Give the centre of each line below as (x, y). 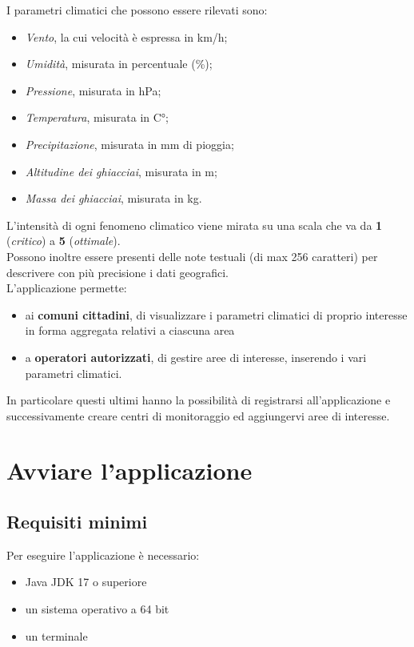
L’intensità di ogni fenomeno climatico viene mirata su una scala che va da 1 (195, 225)
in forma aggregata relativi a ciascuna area (130, 330)
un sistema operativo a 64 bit (97, 609)
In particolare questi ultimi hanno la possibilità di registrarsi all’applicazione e (199, 400)
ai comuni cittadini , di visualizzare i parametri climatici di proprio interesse (216, 314)
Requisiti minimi (77, 522)
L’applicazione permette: (67, 288)
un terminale (56, 635)
